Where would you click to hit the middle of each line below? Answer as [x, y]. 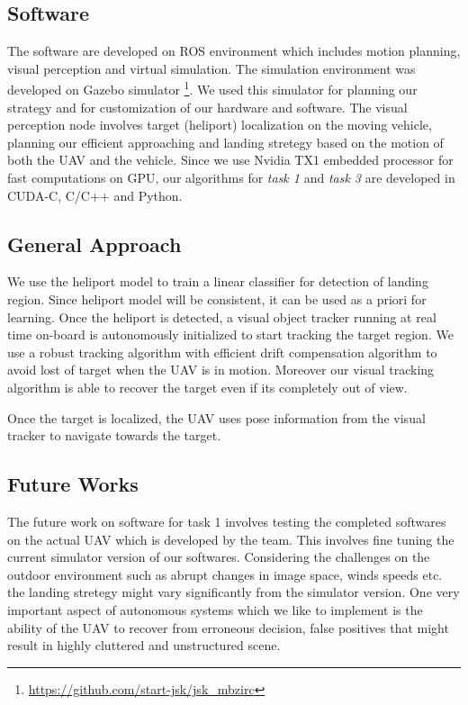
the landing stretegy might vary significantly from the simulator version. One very [234, 592]
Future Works [73, 484]
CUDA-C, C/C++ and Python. [95, 195]
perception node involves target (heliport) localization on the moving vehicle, [220, 125]
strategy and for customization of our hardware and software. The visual [207, 107]
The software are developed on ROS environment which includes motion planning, [234, 51]
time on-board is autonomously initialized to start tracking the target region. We [230, 334]
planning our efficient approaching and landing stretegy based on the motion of [225, 142]
